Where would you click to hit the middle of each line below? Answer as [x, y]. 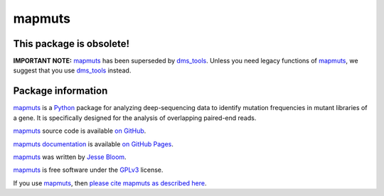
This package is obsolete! [71, 44]
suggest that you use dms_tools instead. [72, 70]
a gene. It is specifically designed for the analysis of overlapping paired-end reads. [135, 118]
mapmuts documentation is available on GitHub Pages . [93, 144]
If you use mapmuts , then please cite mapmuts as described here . [110, 183]
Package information [60, 91]
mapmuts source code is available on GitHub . [80, 131]
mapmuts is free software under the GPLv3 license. [88, 170]
